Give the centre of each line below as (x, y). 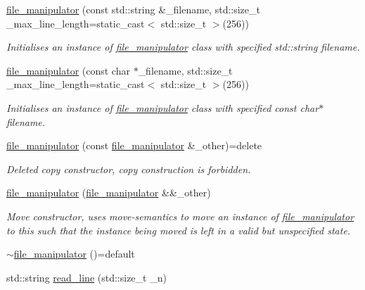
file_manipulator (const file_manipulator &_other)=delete (134, 145)
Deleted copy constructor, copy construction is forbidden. (129, 169)
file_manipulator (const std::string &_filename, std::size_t (133, 9)
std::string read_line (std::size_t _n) (87, 277)
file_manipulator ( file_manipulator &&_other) (109, 193)
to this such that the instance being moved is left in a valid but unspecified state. (179, 230)
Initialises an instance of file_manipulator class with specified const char (163, 107)
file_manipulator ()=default (74, 254)
